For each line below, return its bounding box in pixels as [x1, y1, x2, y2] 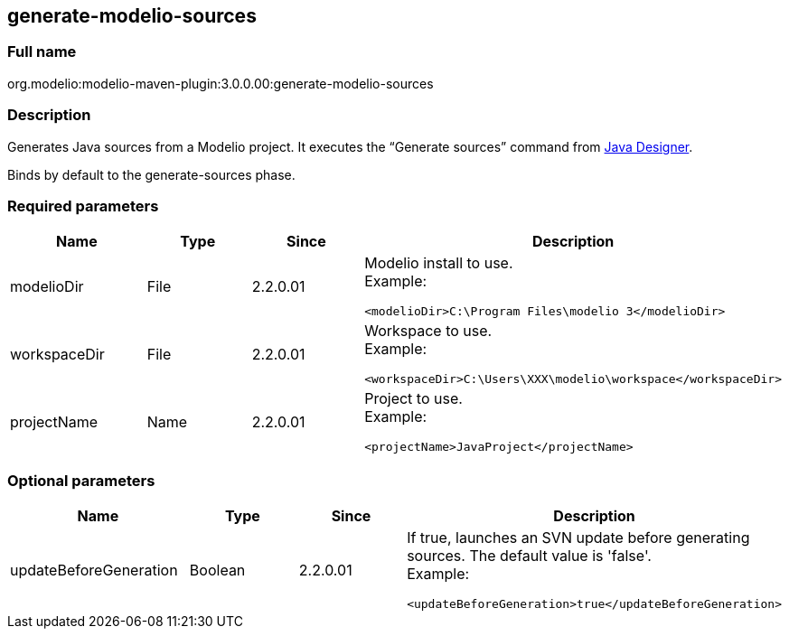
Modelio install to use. [364, 254, 513, 273]
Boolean [189, 560, 246, 579]
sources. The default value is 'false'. [407, 547, 652, 566]
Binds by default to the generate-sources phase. [7, 166, 296, 182]
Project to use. [364, 389, 463, 408]
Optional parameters [7, 471, 155, 490]
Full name [7, 42, 77, 61]
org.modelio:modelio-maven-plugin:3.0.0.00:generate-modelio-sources [7, 75, 434, 91]
